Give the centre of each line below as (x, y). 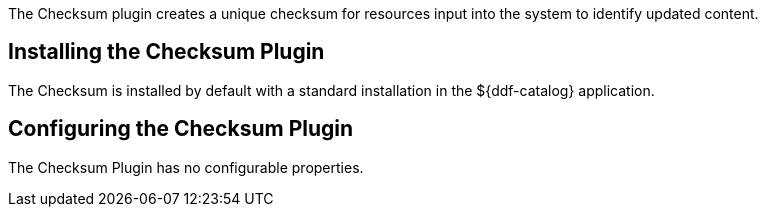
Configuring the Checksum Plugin (181, 129)
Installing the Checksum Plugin (166, 52)
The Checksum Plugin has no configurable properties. (186, 167)
